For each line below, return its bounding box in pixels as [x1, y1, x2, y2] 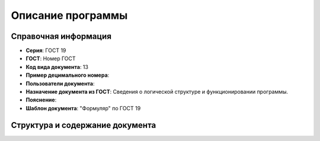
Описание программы [11, 9, 128, 22]
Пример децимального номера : [25, 71, 110, 79]
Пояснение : [25, 96, 57, 103]
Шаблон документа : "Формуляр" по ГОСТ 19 [25, 104, 141, 112]
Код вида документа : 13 [25, 63, 89, 70]
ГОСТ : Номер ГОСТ [25, 55, 76, 62]
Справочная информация [11, 31, 112, 41]
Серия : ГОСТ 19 [25, 47, 66, 54]
